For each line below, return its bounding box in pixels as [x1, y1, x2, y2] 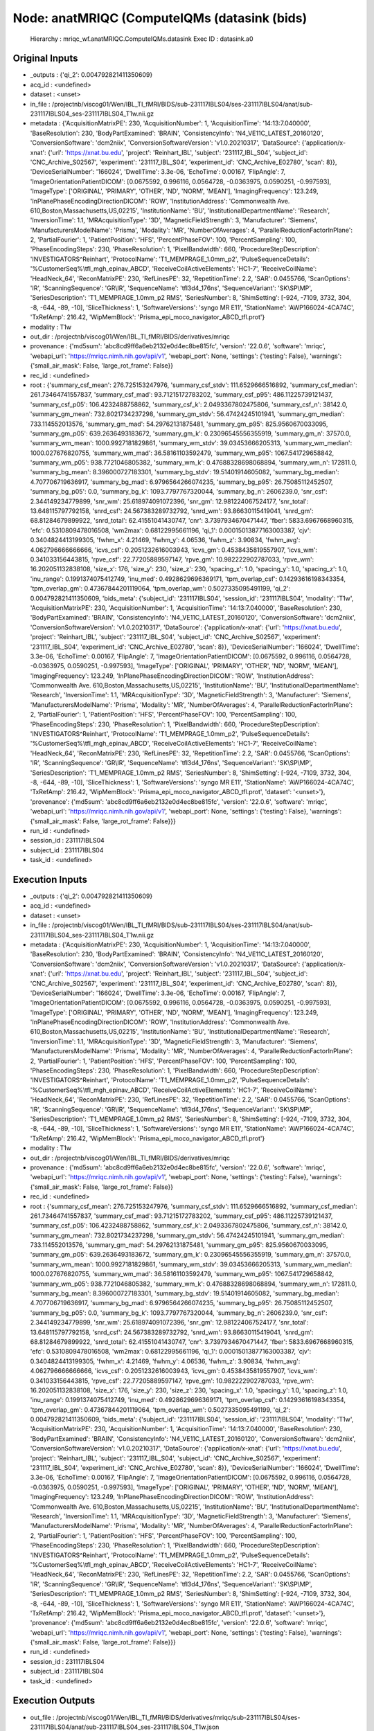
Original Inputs [12, 53, 78, 64]
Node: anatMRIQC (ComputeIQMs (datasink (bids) [12, 10, 308, 26]
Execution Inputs [12, 873, 88, 886]
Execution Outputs [12, 1695, 96, 1707]
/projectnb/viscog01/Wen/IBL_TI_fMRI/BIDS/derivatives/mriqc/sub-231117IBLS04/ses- [55, 1713, 301, 1721]
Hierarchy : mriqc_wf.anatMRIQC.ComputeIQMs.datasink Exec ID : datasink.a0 [30, 35, 253, 43]
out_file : [30, 1713, 55, 1721]
